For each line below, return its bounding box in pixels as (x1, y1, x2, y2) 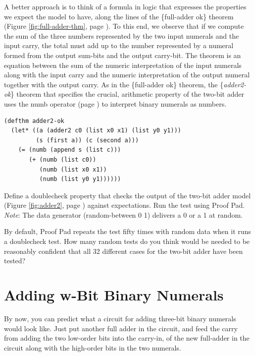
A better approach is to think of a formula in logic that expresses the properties (4, 1, 247, 11)
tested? (4, 255, 26, 266)
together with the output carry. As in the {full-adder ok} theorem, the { (4, 79, 224, 89)
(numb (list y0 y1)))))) (39, 176, 121, 183)
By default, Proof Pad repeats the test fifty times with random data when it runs (4, 226, 251, 237)
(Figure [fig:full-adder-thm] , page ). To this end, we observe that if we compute (4, 21, 244, 31)
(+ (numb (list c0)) (29, 156, 97, 163)
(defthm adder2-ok (4, 117, 64, 124)
